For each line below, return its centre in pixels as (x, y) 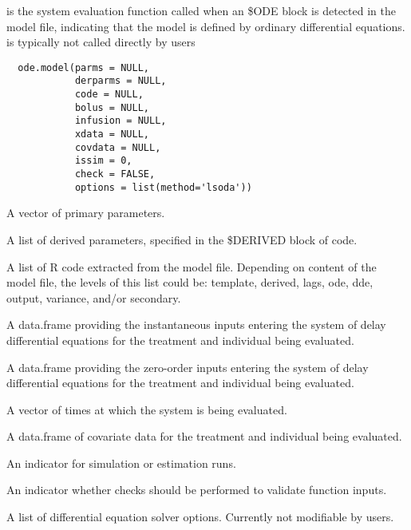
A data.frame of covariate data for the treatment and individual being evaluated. (204, 436)
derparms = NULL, (121, 81)
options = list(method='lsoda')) (163, 187)
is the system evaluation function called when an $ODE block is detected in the (201, 10)
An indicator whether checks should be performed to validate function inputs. (197, 490)
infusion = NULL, (121, 121)
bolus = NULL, (112, 107)
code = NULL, (109, 95)
